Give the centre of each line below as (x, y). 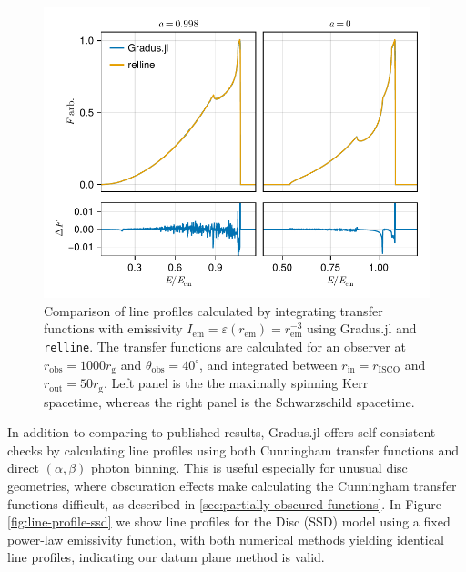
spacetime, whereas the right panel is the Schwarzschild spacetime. (229, 401)
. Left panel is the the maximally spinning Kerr (236, 383)
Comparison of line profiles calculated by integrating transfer (213, 310)
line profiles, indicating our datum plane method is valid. (166, 557)
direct (24, 468)
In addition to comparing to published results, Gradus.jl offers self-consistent (222, 432)
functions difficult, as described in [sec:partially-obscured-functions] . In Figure (224, 503)
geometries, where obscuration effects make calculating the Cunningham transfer (232, 485)
